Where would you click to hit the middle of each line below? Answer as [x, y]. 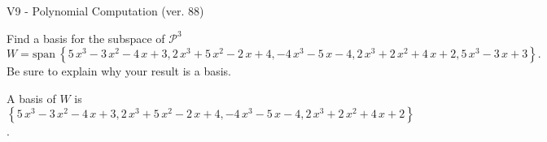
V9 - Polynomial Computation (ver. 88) [105, 11]
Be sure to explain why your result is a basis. [119, 71]
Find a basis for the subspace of [86, 38]
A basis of [31, 98]
